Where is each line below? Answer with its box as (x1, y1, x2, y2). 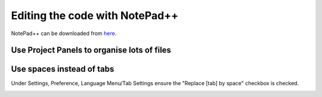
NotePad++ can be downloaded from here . (11, 30, 117, 37)
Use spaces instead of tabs (11, 64, 114, 74)
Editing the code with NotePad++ (11, 9, 179, 22)
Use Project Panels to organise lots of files (11, 45, 171, 55)
